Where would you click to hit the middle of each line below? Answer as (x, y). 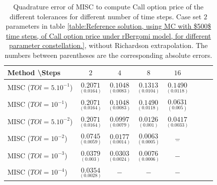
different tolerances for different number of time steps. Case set (106, 16)
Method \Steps (34, 72)
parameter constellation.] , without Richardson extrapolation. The (108, 45)
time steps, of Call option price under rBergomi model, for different (108, 35)
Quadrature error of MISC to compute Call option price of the (108, 6)
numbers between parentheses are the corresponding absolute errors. (108, 55)
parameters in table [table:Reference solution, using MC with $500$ (108, 26)
